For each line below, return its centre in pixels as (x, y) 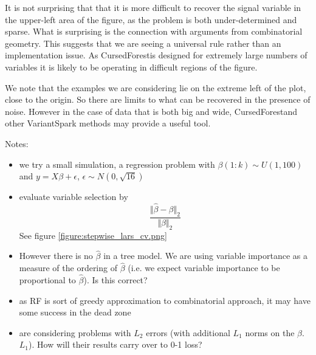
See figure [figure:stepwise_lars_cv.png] (93, 235)
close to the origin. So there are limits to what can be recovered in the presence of (158, 99)
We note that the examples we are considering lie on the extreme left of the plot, (156, 87)
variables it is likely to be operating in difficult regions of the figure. (131, 67)
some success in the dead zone (75, 312)
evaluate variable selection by (74, 197)
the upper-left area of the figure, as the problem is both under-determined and (151, 19)
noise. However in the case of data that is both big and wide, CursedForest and (151, 111)
